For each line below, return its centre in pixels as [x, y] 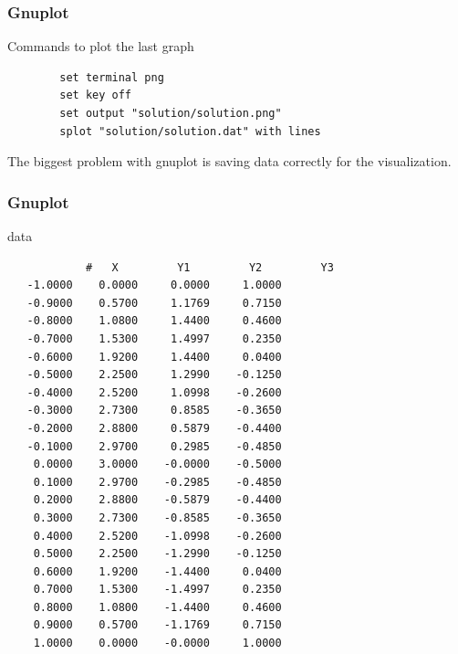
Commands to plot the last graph [101, 46]
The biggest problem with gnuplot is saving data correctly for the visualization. [229, 161]
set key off [96, 95]
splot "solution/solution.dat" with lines [190, 131]
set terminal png [112, 77]
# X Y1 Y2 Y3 [209, 267]
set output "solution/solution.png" [171, 113]
